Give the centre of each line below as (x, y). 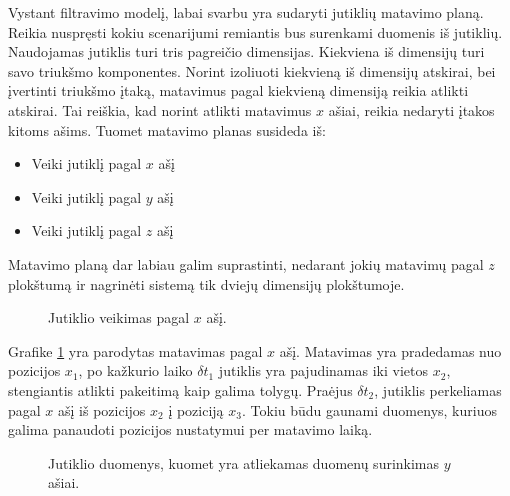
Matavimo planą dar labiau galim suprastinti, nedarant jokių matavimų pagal (246, 263)
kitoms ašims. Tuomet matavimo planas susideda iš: (167, 129)
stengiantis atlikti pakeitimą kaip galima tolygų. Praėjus (180, 389)
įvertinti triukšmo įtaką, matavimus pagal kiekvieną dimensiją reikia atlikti (238, 90)
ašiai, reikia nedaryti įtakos (411, 109)
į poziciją (196, 409)
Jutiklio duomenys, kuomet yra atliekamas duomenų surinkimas (244, 462)
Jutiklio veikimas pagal (119, 317)
